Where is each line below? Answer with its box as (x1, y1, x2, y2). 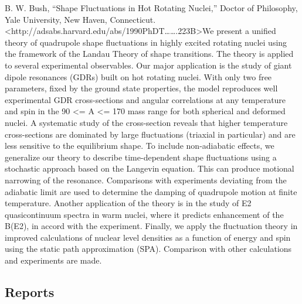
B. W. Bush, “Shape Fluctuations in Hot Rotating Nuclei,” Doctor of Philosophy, (5, 2, 298, 13)
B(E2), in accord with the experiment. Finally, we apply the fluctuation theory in (5, 220, 298, 232)
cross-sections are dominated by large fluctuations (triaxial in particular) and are (5, 128, 296, 140)
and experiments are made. (5, 254, 102, 267)
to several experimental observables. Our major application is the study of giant (5, 59, 292, 71)
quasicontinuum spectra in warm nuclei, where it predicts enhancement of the (5, 208, 284, 220)
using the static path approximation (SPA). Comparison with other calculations (5, 242, 292, 255)
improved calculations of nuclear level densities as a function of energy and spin (5, 231, 291, 243)
